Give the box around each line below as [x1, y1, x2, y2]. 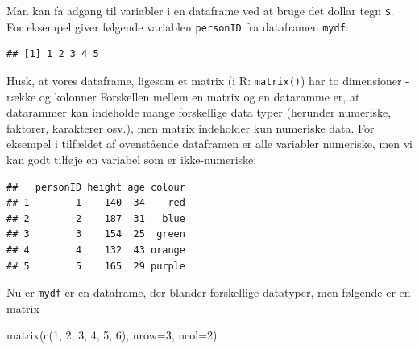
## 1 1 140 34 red [6, 197, 185, 209]
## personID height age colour [6, 181, 185, 193]
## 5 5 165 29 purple [6, 260, 185, 272]
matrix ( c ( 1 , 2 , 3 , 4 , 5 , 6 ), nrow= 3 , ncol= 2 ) [6, 326, 218, 343]
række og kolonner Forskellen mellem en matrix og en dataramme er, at [6, 88, 360, 105]
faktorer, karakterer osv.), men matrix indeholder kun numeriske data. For [6, 119, 375, 136]
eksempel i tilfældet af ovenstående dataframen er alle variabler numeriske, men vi [6, 135, 413, 152]
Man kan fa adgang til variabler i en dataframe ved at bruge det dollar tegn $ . [6, 2, 394, 18]
